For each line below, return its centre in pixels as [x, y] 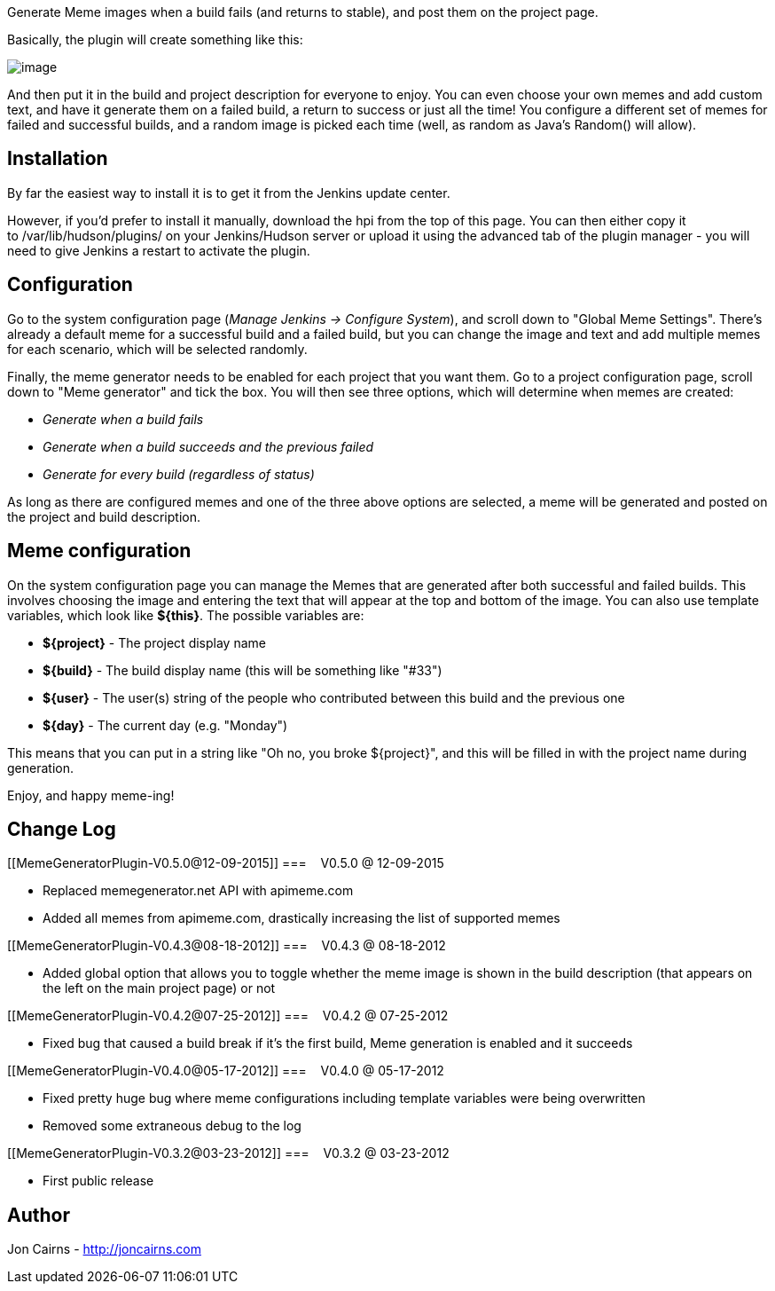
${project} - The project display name [154, 642]
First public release [98, 1181]
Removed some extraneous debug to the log [172, 1126]
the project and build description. [104, 516]
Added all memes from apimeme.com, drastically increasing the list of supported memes [301, 918]
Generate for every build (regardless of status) [179, 474]
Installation [58, 159]
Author [39, 1215]
